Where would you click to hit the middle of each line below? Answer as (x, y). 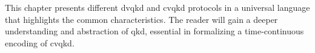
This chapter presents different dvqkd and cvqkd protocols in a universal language (157, 7)
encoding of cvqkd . (40, 42)
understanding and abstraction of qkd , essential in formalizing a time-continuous (154, 31)
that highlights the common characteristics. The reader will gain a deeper (141, 19)
